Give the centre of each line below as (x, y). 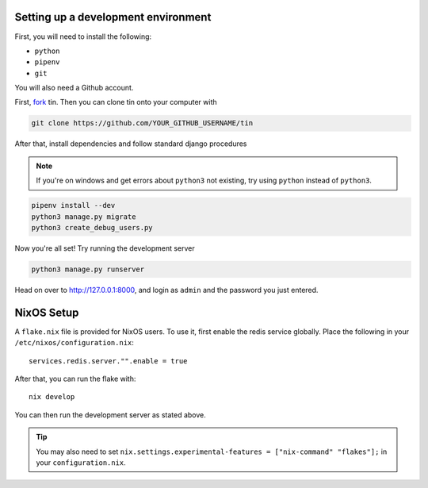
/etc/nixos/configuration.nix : (75, 343)
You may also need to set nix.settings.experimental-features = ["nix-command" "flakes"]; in (212, 451)
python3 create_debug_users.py (92, 227)
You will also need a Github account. (74, 88)
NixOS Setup (47, 312)
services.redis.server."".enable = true (108, 361)
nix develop (52, 397)
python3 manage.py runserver (88, 269)
